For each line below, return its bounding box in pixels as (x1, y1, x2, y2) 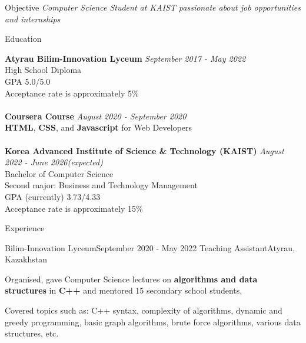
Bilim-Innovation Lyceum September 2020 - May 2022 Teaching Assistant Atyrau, (5, 241, 295, 254)
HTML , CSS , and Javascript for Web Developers (5, 121, 192, 134)
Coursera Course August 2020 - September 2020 (5, 109, 187, 122)
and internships (5, 12, 61, 25)
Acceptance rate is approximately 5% (5, 86, 139, 99)
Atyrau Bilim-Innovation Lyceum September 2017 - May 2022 (5, 52, 246, 64)
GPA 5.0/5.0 (5, 75, 51, 87)
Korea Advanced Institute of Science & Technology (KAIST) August (5, 144, 284, 156)
